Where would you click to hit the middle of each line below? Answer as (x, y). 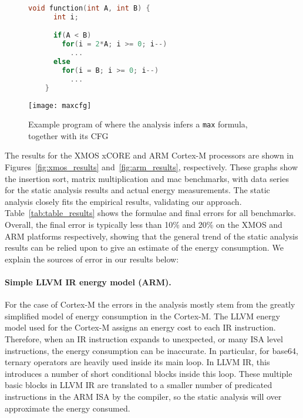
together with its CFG (68, 135)
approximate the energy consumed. (68, 408)
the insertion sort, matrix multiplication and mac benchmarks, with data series (147, 178)
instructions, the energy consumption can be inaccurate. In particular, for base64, (151, 350)
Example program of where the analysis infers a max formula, (138, 124)
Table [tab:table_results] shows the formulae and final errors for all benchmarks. (150, 213)
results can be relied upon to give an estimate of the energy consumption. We (144, 247)
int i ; (66, 17)
